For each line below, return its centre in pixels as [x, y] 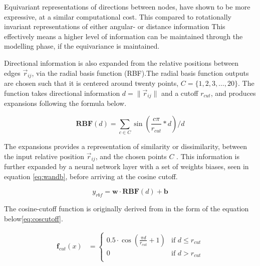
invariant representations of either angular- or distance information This [115, 26]
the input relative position [44, 156]
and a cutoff [180, 93]
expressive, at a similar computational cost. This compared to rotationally [118, 16]
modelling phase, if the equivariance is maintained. [82, 46]
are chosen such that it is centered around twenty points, [91, 83]
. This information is [208, 156]
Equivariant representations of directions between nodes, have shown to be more [127, 7]
